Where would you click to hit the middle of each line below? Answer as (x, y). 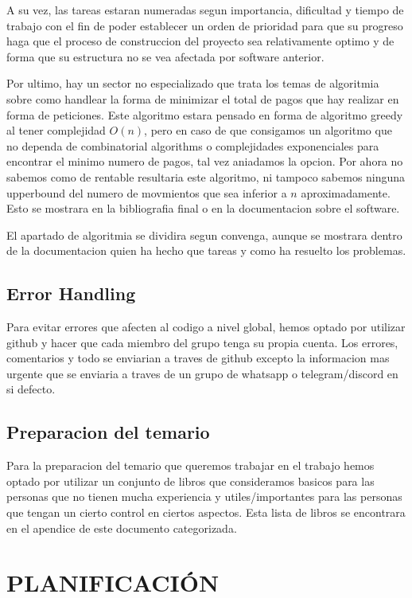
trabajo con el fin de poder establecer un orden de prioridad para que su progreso (205, 25)
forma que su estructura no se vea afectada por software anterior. (165, 56)
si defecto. (31, 389)
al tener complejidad (56, 130)
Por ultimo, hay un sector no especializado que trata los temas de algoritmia (193, 83)
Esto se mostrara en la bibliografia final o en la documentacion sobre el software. (203, 208)
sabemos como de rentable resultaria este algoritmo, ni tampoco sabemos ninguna (206, 176)
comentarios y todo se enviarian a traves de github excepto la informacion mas (198, 358)
